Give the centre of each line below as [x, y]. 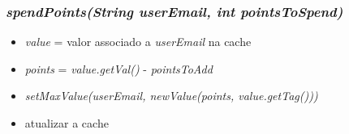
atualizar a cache [67, 123]
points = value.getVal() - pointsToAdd [118, 68]
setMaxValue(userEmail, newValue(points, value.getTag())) [171, 96]
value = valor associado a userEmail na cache [138, 42]
